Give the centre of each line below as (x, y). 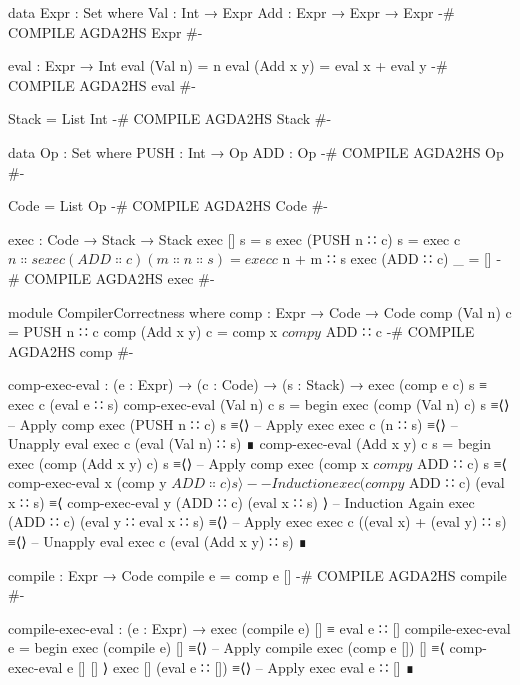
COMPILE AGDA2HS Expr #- (105, 31)
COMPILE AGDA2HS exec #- (119, 277)
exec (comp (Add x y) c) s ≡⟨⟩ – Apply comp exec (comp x (188, 462)
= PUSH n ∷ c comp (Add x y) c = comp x (143, 331)
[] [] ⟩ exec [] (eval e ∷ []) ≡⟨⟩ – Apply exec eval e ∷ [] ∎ (246, 667)
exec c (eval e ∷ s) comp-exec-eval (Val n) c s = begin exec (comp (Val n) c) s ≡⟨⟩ (259, 403)
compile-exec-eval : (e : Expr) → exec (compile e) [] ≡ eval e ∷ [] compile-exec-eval (259, 627)
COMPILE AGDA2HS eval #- (102, 84)
